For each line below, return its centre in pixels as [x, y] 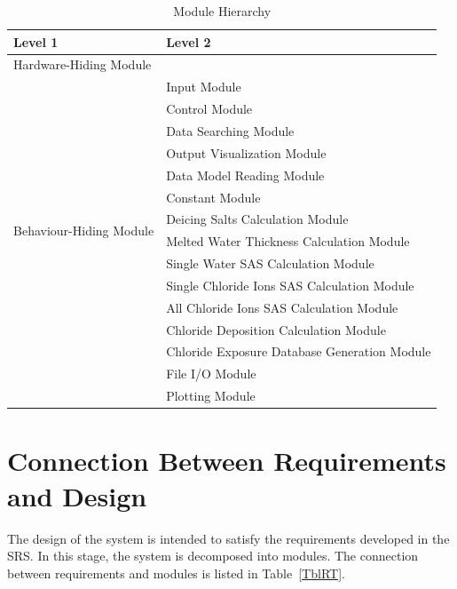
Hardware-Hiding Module [83, 64]
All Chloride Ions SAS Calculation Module [282, 307]
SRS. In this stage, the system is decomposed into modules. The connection [213, 556]
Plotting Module [211, 396]
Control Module [209, 109]
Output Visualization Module [246, 152]
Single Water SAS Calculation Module [270, 263]
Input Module [204, 87]
